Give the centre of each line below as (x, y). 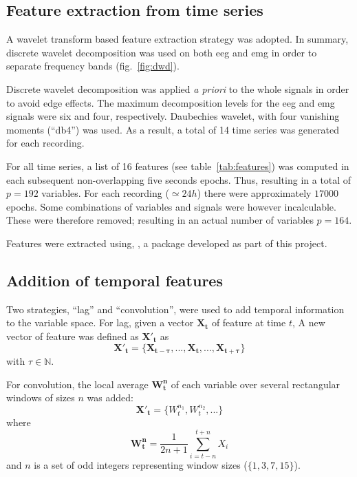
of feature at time (249, 322)
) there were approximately (254, 193)
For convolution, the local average (77, 384)
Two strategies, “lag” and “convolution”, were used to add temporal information (175, 309)
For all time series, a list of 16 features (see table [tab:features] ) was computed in (178, 166)
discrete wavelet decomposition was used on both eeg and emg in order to (162, 52)
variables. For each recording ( (105, 193)
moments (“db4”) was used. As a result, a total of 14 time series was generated (173, 129)
